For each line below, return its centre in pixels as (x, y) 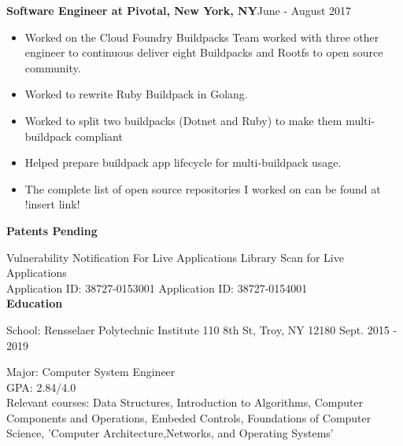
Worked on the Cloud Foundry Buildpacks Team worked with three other (202, 37)
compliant (99, 136)
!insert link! (52, 204)
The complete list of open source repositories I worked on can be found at (203, 188)
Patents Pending (52, 230)
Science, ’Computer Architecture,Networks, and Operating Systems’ (170, 433)
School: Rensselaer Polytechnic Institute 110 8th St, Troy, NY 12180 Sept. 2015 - (202, 329)
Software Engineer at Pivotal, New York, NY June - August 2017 (179, 10)
